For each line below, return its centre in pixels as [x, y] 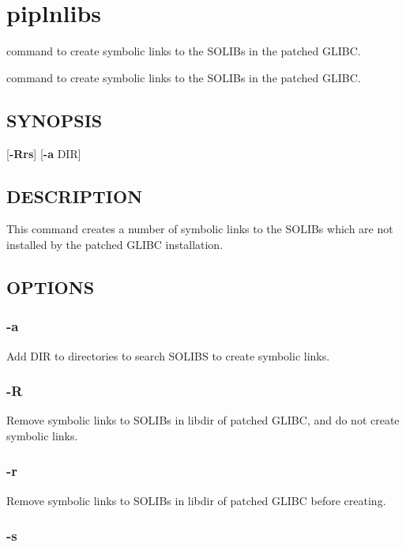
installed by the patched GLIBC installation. [115, 244]
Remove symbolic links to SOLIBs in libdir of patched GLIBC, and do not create [203, 420]
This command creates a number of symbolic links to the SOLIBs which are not [200, 229]
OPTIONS [51, 287]
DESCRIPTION [75, 196]
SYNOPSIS [55, 120]
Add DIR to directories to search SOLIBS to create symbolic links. [168, 355]
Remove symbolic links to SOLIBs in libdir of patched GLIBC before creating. [196, 500]
